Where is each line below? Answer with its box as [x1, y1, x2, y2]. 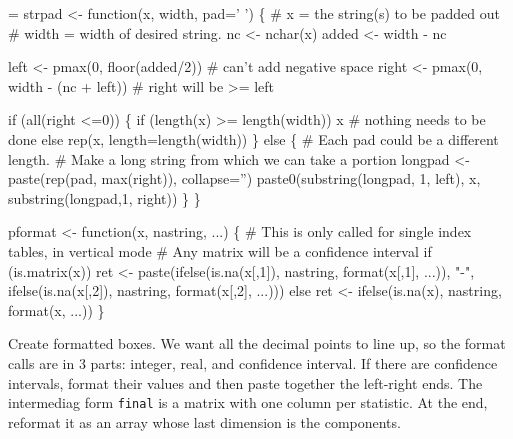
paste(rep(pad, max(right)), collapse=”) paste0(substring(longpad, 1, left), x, [8, 168, 481, 189]
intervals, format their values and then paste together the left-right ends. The [8, 372, 483, 393]
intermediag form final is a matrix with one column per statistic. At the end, [8, 392, 488, 413]
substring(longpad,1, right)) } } [8, 187, 201, 208]
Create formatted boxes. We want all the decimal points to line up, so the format [8, 333, 506, 354]
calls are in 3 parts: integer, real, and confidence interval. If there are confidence [8, 352, 498, 373]
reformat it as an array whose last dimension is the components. [8, 411, 401, 432]
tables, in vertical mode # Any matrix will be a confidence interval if [8, 240, 432, 261]
